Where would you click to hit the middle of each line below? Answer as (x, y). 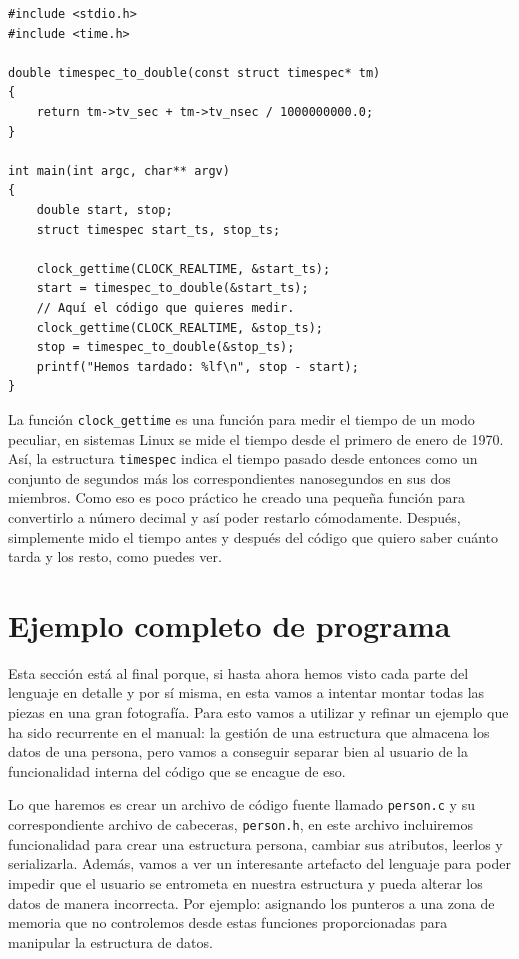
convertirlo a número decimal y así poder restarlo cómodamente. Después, (234, 516)
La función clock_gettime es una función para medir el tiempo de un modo (241, 418)
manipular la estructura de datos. (110, 941)
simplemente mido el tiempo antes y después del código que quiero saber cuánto (253, 536)
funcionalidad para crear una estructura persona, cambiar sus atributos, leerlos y (255, 843)
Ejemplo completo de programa (229, 624)
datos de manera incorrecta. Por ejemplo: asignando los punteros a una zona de (251, 902)
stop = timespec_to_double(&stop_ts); (165, 347)
